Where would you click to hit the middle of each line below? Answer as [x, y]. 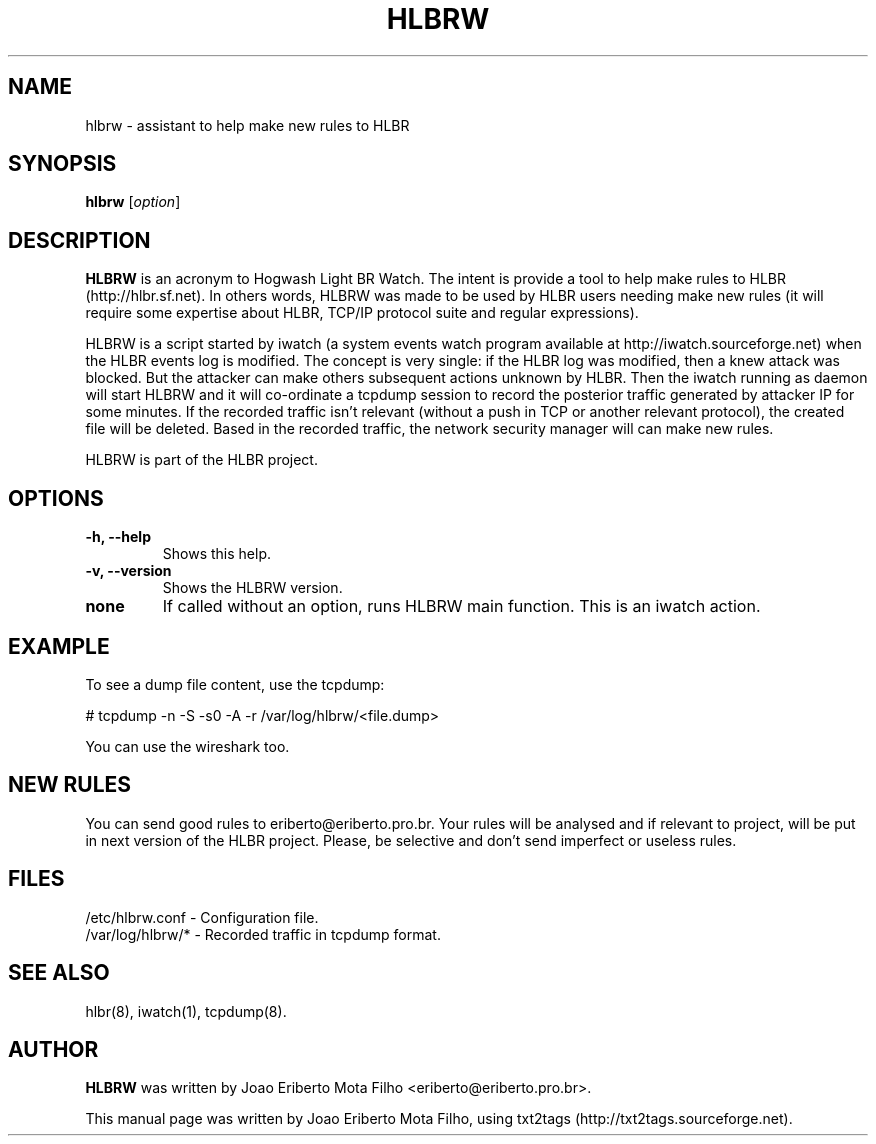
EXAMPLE [59, 646]
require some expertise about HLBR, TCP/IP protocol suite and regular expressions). [362, 313]
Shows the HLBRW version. [252, 588]
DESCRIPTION [79, 240]
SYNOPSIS [62, 164]
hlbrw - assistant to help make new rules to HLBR [247, 125]
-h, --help [118, 537]
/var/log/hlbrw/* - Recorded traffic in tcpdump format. [263, 934]
